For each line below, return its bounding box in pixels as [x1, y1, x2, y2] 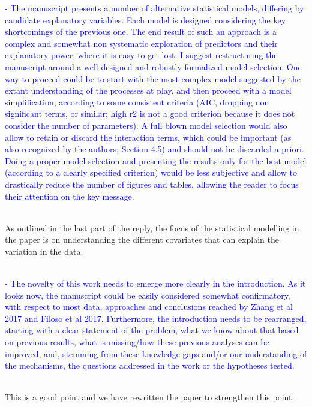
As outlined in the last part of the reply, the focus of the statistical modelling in [5, 221, 299, 234]
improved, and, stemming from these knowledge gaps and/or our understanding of [5, 347, 307, 360]
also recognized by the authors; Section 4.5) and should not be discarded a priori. [5, 143, 304, 155]
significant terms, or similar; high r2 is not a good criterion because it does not [5, 107, 295, 120]
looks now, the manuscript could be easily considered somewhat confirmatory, [5, 288, 290, 301]
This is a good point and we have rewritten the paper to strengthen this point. [5, 391, 295, 403]
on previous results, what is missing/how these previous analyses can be [5, 336, 269, 348]
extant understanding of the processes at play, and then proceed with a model [5, 84, 292, 97]
